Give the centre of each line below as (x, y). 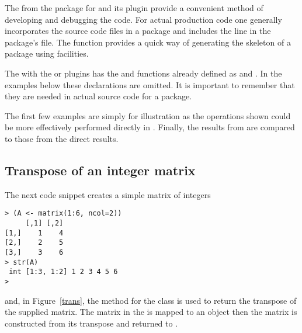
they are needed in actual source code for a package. (98, 96)
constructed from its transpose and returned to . (91, 323)
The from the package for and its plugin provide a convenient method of (134, 8)
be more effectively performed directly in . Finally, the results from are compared (150, 127)
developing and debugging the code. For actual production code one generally (143, 19)
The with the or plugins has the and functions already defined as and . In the (143, 73)
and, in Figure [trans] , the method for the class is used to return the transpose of (151, 300)
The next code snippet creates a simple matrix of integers (108, 194)
